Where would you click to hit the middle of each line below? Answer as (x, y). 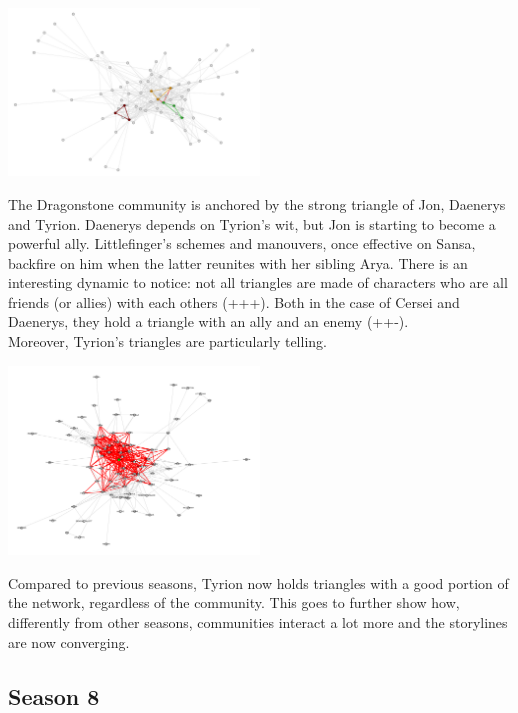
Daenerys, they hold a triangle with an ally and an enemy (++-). (208, 321)
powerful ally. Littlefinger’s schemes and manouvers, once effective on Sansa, (242, 243)
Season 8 (54, 695)
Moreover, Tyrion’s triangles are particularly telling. (167, 341)
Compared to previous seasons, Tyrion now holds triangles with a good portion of (258, 582)
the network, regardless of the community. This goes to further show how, (234, 602)
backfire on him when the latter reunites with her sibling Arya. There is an (238, 262)
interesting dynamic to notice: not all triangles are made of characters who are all (258, 282)
